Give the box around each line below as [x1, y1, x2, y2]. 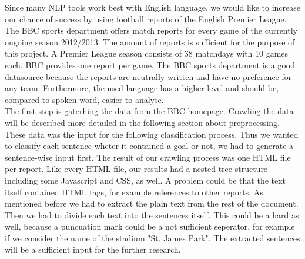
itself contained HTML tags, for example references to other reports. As [5, 185, 263, 198]
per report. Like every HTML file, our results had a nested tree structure [5, 162, 268, 175]
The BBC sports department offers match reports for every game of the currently [5, 24, 297, 36]
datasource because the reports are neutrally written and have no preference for [5, 70, 292, 82]
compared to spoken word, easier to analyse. [5, 93, 164, 105]
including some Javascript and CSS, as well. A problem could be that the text [5, 174, 286, 186]
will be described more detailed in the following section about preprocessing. [5, 116, 280, 128]
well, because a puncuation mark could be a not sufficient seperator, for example [5, 220, 295, 233]
